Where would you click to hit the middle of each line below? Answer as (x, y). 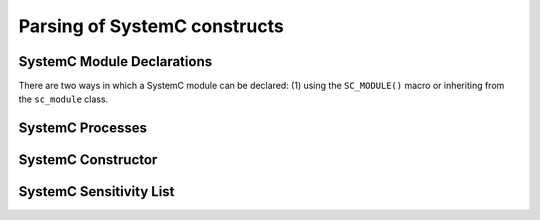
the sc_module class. (63, 99)
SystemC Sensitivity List (96, 191)
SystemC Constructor (88, 160)
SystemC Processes (83, 128)
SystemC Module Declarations (115, 61)
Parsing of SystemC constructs (151, 26)
